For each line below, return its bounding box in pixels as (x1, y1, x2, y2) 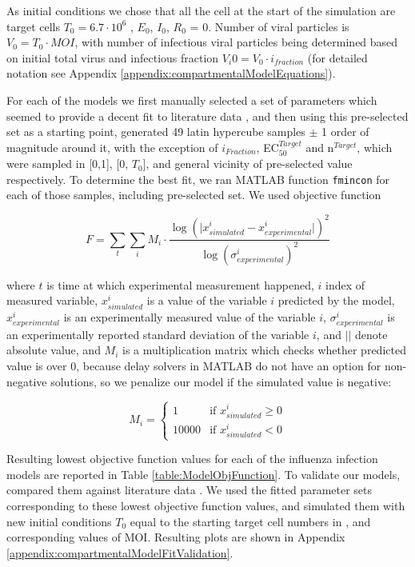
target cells (6, 18, 60, 34)
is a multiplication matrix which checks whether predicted (122, 341, 406, 358)
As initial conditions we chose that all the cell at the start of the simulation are (6, 2, 396, 18)
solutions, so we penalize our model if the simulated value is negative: (50, 373, 392, 389)
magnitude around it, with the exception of (6, 138, 218, 155)
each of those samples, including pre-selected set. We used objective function (6, 186, 381, 203)
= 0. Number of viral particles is (190, 18, 349, 34)
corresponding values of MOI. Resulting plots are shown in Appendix (6, 529, 345, 545)
